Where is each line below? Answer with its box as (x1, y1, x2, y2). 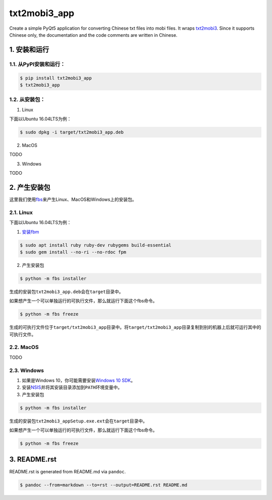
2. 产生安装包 (9, 183, 50, 191)
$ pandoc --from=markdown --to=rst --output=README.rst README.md (20, 482, 187, 488)
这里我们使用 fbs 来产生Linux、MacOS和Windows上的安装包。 (9, 196, 137, 202)
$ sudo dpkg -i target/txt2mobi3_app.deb (20, 129, 124, 135)
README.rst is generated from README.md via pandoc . (9, 468, 126, 474)
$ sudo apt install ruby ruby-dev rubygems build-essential (20, 242, 172, 248)
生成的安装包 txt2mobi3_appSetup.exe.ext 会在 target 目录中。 (9, 418, 148, 424)
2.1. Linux (9, 209, 33, 216)
